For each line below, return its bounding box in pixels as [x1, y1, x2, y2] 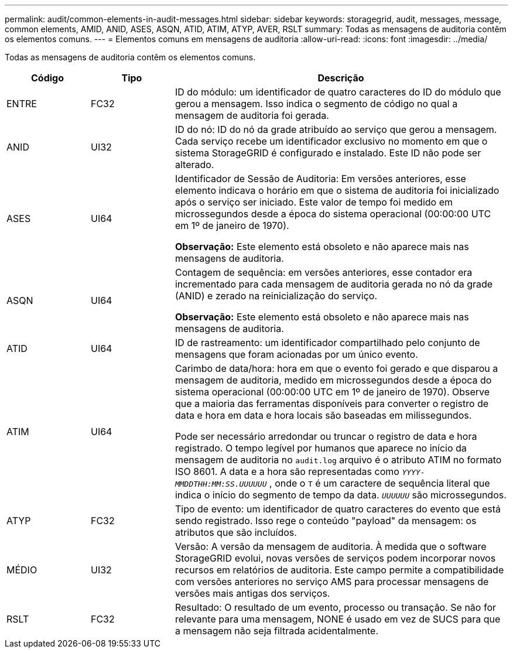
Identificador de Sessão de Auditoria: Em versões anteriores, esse [175, 173, 466, 184]
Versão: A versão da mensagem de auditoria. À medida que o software [175, 541, 487, 552]
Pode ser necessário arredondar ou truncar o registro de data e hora [175, 430, 477, 442]
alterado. [175, 159, 214, 170]
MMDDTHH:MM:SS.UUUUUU [175, 480, 267, 488]
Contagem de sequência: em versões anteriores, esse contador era [175, 266, 473, 278]
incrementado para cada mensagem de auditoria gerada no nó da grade [175, 278, 493, 290]
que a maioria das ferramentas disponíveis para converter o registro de [175, 398, 489, 409]
